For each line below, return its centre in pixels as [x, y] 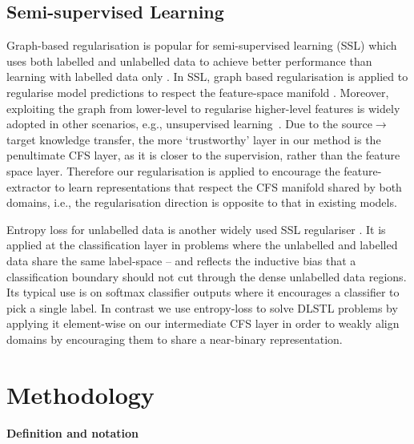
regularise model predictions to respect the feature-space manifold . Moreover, [198, 92]
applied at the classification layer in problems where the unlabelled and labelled [202, 245]
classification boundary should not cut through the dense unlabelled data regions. [207, 276]
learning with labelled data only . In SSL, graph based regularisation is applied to [207, 77]
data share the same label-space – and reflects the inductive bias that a [181, 260]
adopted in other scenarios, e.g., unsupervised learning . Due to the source [189, 124]
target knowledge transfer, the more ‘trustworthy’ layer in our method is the [194, 139]
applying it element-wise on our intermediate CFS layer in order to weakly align [203, 323]
